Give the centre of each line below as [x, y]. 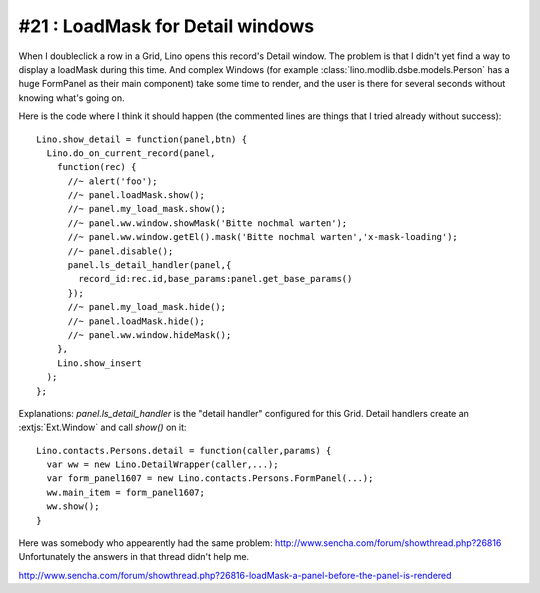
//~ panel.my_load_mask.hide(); [147, 307]
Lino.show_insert [99, 363]
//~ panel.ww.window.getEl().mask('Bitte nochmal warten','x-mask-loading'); [263, 237]
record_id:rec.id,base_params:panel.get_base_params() [215, 279]
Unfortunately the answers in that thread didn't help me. [134, 557]
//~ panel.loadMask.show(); [136, 195]
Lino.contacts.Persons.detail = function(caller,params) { [184, 450]
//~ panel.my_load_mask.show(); [147, 209]
